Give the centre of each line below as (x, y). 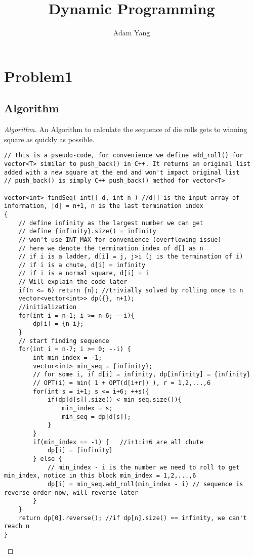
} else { (48, 459)
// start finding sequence (64, 341)
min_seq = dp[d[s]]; (96, 417)
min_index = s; (87, 408)
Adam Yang (132, 33)
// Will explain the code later (73, 282)
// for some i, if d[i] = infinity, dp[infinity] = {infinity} (142, 375)
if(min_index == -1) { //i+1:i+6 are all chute (118, 442)
